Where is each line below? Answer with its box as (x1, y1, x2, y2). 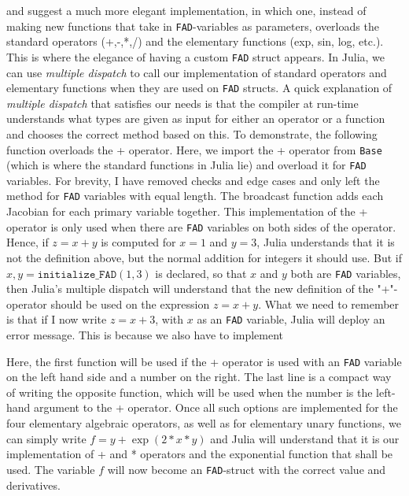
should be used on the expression (50, 295, 210, 312)
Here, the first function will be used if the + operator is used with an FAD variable (6, 353, 402, 369)
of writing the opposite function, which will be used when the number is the (6, 383, 373, 400)
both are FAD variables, (290, 265, 401, 281)
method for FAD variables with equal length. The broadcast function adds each (6, 187, 384, 204)
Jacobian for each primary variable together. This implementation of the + (6, 203, 368, 220)
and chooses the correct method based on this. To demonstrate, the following (6, 125, 378, 142)
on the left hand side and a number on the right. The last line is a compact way (6, 368, 392, 385)
